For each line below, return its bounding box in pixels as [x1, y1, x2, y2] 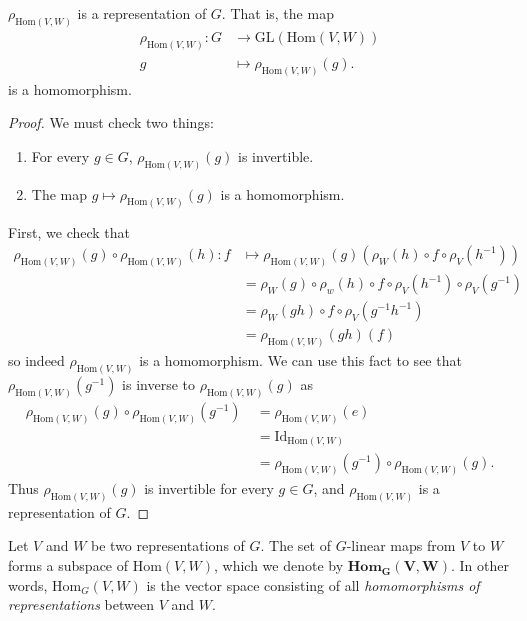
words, [8, 574, 48, 595]
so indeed [8, 349, 65, 370]
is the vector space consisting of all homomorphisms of [146, 574, 480, 595]
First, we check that [8, 221, 131, 242]
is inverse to [122, 373, 195, 394]
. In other [450, 555, 509, 576]
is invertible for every [144, 478, 274, 499]
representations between [8, 594, 154, 615]
